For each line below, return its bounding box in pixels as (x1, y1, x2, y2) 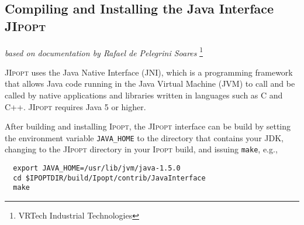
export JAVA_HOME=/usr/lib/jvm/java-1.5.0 (13, 164, 181, 173)
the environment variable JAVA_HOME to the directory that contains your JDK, (5, 131, 284, 144)
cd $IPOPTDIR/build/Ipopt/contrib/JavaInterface (13, 173, 206, 182)
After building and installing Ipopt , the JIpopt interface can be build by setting (5, 120, 291, 132)
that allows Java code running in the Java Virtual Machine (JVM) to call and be (5, 77, 295, 90)
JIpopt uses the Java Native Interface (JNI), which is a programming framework (5, 66, 293, 78)
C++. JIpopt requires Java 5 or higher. (5, 100, 146, 112)
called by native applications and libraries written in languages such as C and (5, 89, 283, 101)
